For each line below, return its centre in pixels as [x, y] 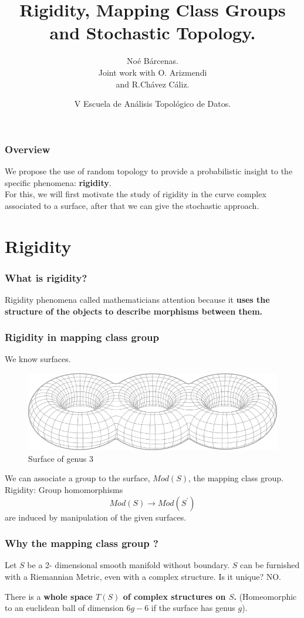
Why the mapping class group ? [82, 543]
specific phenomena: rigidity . [58, 182]
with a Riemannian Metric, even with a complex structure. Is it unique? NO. [143, 577]
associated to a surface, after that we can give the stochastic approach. [132, 205]
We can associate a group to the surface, [77, 478]
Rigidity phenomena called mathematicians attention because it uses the [137, 299]
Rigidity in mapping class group [82, 337]
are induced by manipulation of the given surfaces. [96, 517]
